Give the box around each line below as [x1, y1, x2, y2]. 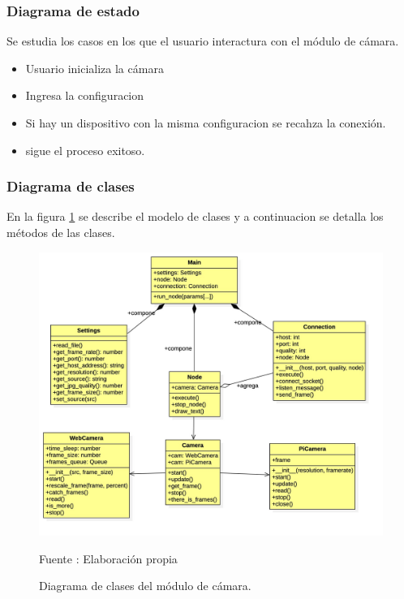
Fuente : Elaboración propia [39, 549, 178, 567]
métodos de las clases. [6, 224, 115, 240]
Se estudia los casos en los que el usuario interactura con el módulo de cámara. [6, 32, 399, 50]
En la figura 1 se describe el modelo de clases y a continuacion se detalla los [6, 208, 384, 225]
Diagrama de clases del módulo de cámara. [39, 577, 251, 594]
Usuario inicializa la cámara [25, 59, 164, 76]
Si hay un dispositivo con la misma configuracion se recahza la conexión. [25, 114, 386, 131]
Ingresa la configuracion [25, 87, 144, 104]
